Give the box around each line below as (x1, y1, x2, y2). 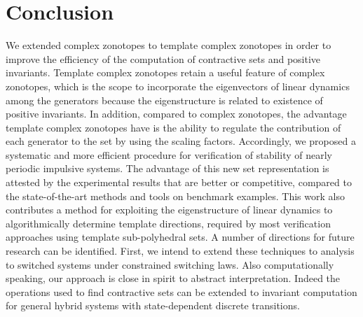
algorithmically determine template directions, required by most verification (6, 216, 331, 230)
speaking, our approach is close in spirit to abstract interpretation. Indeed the (6, 271, 341, 286)
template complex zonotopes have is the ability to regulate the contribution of (6, 120, 341, 134)
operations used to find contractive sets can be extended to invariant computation (6, 284, 357, 299)
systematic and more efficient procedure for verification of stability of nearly (6, 147, 332, 162)
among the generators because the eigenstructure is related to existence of (6, 92, 323, 107)
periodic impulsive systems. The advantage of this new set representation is (6, 161, 329, 176)
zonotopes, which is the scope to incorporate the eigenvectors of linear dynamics (6, 78, 350, 93)
